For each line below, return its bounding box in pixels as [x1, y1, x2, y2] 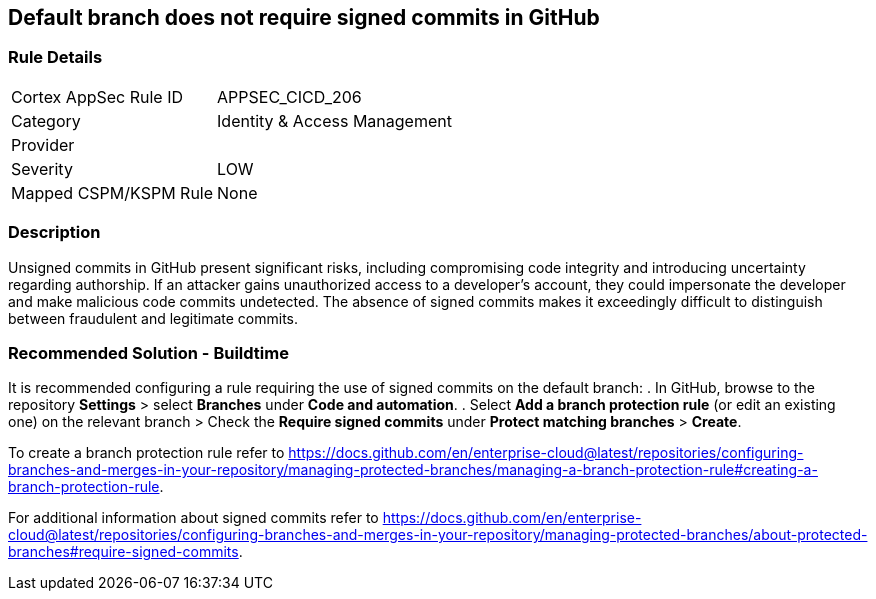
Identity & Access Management [217, 110, 452, 131]
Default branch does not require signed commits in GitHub [8, 5, 600, 30]
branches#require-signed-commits [8, 543, 239, 561]
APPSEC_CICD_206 [217, 86, 362, 107]
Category [11, 110, 81, 131]
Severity [11, 158, 73, 179]
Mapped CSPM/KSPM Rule [11, 182, 214, 203]
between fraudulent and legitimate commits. [8, 309, 299, 327]
